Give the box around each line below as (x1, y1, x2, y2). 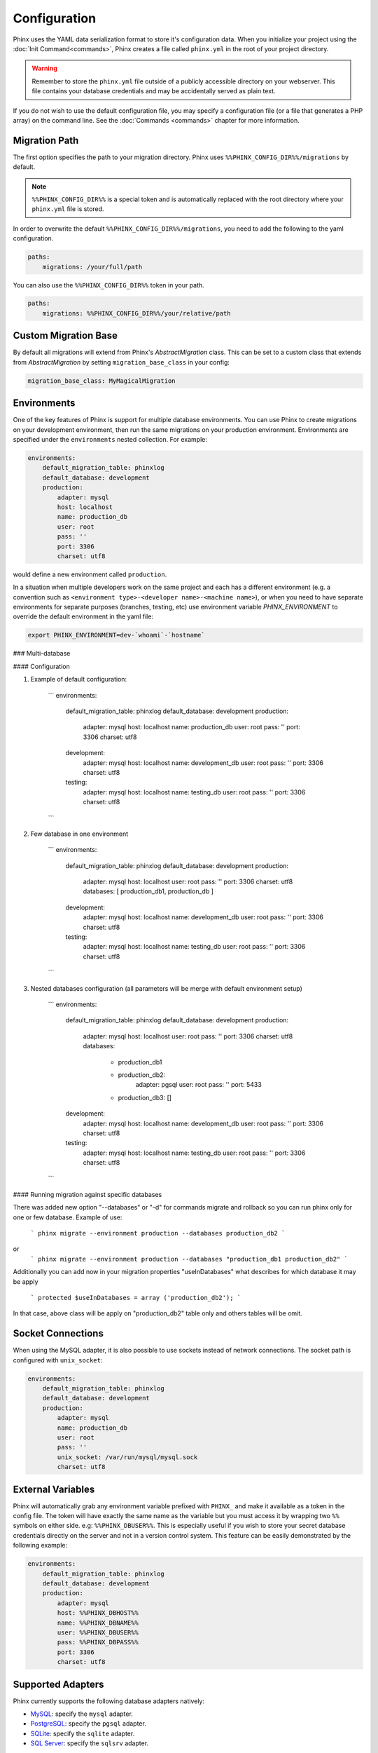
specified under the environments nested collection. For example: (13, 435, 208, 444)
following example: (13, 1541, 68, 1550)
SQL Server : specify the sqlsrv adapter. (30, 1739, 149, 1747)
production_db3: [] (118, 1093, 171, 1102)
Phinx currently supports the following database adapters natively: (13, 1697, 204, 1705)
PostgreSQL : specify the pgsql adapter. (30, 1719, 146, 1728)
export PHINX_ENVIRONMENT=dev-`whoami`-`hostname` (27, 631, 206, 639)
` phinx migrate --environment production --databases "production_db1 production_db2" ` (30, 1255, 348, 1263)
